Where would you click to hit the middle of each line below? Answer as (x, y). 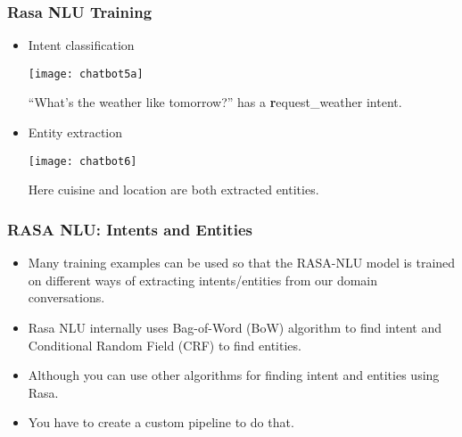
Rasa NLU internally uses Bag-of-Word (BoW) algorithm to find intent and (235, 327)
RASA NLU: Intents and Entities (130, 229)
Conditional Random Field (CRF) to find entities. (165, 345)
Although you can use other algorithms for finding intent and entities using (234, 375)
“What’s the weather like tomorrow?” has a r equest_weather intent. (215, 102)
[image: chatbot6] (82, 161)
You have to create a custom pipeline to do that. (161, 422)
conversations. (66, 297)
